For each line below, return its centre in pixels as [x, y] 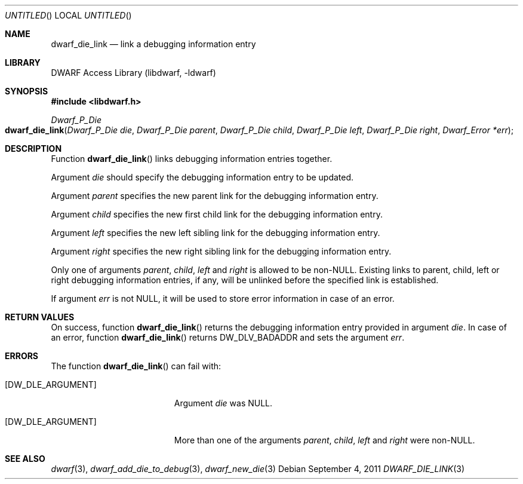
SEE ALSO [25, 459]
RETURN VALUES [40, 317]
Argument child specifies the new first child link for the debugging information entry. [217, 214]
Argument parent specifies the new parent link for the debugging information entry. [215, 196]
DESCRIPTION [33, 148]
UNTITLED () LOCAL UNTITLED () [68, 15]
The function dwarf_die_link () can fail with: [136, 366]
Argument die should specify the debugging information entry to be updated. [202, 177]
